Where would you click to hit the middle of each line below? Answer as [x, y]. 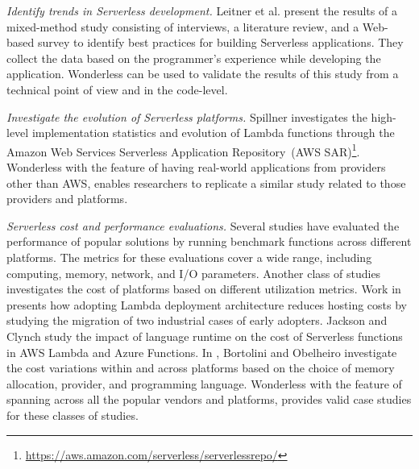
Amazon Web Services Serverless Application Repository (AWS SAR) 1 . [183, 150]
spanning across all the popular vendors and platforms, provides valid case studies [209, 399]
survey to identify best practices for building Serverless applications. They [220, 42]
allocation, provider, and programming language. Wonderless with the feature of [204, 383]
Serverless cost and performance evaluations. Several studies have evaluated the [203, 225]
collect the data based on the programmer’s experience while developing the [194, 58]
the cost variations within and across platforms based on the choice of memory [201, 368]
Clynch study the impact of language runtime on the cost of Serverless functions [205, 336]
